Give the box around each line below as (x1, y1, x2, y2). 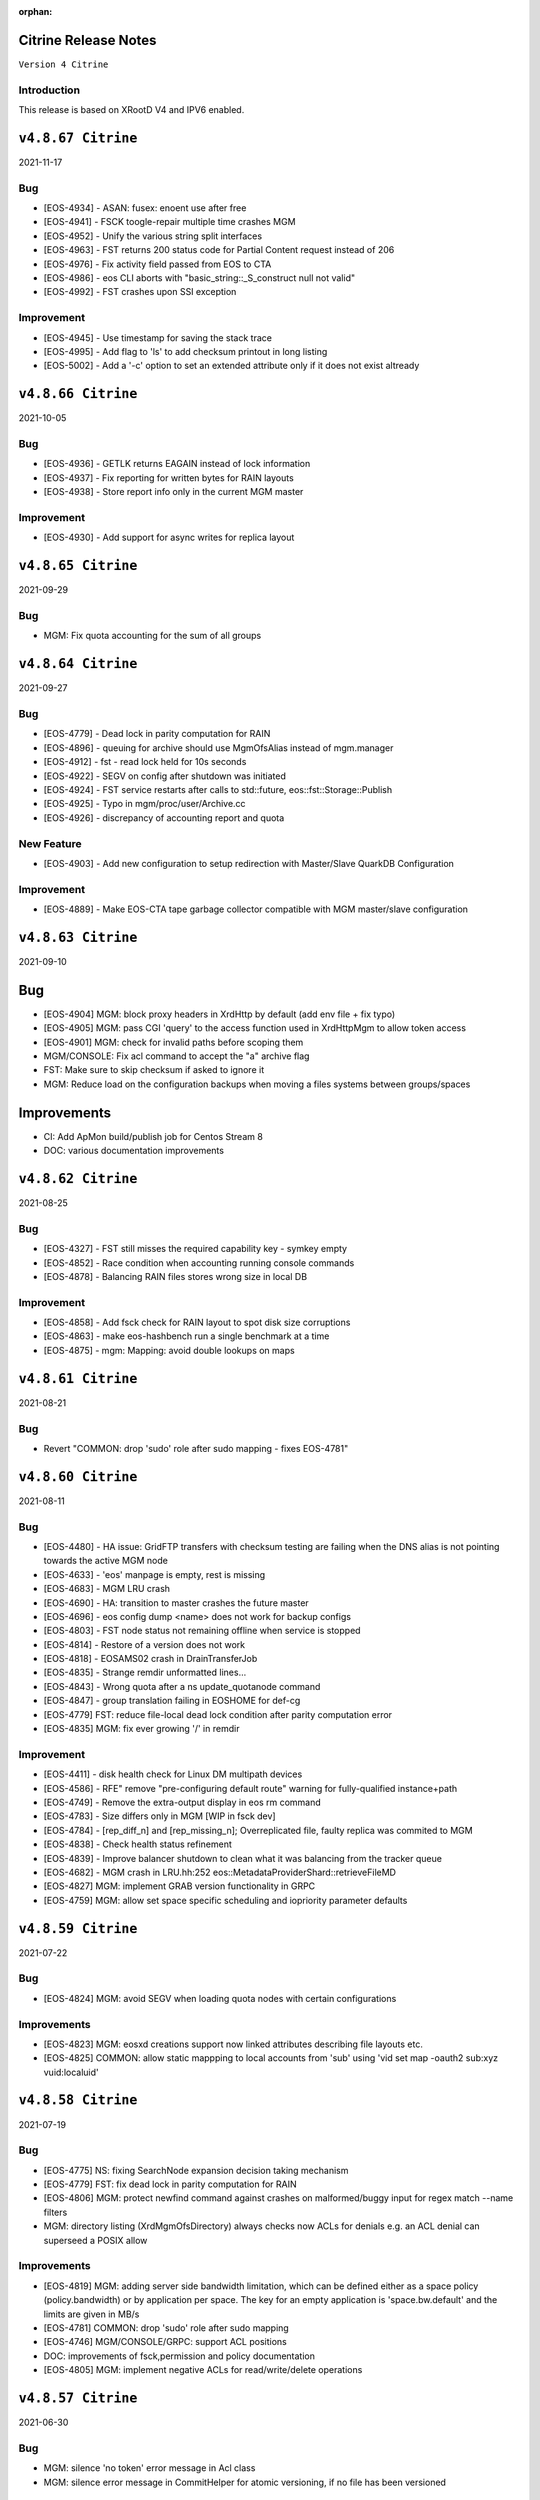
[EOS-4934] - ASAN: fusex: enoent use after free (43, 202, 247, 214)
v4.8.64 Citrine (18, 656, 138, 672)
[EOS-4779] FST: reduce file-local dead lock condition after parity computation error (43, 1708, 393, 1720)
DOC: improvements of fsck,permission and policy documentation (43, 2350, 315, 2362)
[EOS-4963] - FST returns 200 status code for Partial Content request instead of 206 (43, 244, 395, 256)
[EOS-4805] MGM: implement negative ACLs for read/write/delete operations (43, 2364, 363, 2376)
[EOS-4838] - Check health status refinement (43, 1838, 232, 1850)
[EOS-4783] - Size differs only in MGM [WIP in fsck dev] (43, 1810, 276, 1822)
